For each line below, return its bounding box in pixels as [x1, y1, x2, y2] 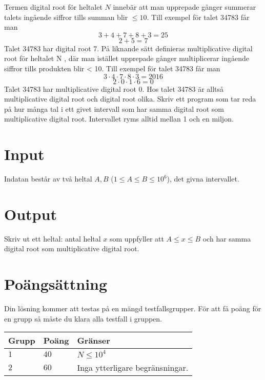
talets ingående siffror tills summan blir [4, 11, 128, 22]
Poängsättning [4, 273, 108, 294]
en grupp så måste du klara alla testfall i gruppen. [4, 313, 162, 324]
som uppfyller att [110, 233, 164, 244]
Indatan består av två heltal [4, 173, 92, 184]
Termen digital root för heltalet [4, 2, 103, 12]
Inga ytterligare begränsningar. [77, 362, 189, 374]
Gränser [77, 334, 110, 347]
